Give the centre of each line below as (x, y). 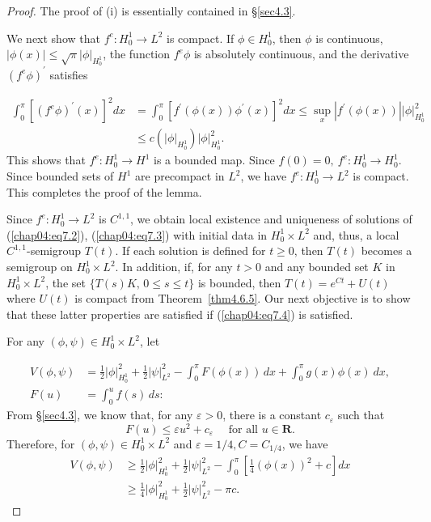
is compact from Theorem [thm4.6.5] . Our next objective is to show (243, 298)
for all (243, 429)
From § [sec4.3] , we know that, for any (100, 415)
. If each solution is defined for (190, 250)
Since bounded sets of (60, 176)
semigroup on (40, 267)
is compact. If (201, 38)
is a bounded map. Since (214, 160)
